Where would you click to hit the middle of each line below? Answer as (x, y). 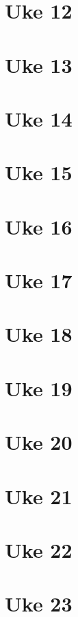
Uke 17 (39, 280)
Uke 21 (39, 496)
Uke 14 (39, 118)
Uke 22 (39, 549)
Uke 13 (39, 64)
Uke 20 (39, 442)
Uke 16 (39, 226)
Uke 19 (39, 388)
